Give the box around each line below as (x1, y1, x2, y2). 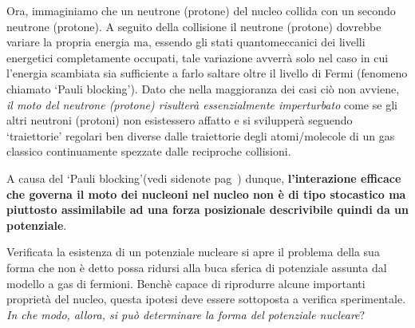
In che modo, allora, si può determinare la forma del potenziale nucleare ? (6, 306, 366, 322)
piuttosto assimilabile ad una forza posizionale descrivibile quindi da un (6, 201, 409, 218)
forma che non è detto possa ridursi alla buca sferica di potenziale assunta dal (6, 259, 387, 275)
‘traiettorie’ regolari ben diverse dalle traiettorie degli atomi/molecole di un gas (6, 127, 395, 144)
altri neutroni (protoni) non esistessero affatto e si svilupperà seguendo (6, 112, 353, 128)
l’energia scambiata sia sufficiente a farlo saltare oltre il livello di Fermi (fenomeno (6, 65, 408, 81)
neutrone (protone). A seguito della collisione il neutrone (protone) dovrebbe (6, 18, 381, 34)
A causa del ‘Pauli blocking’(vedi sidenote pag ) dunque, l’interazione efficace (6, 169, 401, 186)
